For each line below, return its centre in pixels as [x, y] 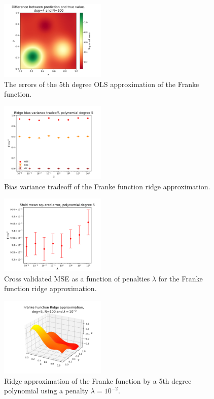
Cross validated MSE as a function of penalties [77, 278]
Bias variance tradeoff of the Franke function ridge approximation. [107, 186]
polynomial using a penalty [46, 391]
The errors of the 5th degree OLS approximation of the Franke [102, 84]
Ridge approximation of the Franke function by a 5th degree [98, 380]
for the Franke [181, 278]
